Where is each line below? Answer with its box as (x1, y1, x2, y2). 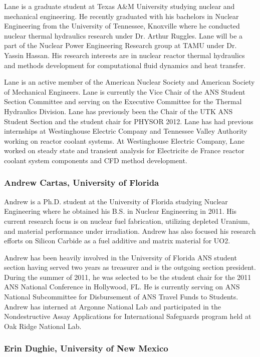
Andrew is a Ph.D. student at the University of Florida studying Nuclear (4, 196, 228, 206)
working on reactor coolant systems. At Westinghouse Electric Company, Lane (4, 135, 245, 146)
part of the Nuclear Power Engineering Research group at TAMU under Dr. (4, 40, 237, 51)
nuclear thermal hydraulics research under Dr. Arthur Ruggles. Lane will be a (4, 30, 243, 41)
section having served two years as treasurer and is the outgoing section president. (4, 262, 256, 272)
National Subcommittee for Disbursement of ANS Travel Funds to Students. (4, 291, 238, 302)
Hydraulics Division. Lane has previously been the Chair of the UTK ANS (4, 106, 233, 116)
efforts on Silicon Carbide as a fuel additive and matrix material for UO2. (4, 235, 230, 246)
